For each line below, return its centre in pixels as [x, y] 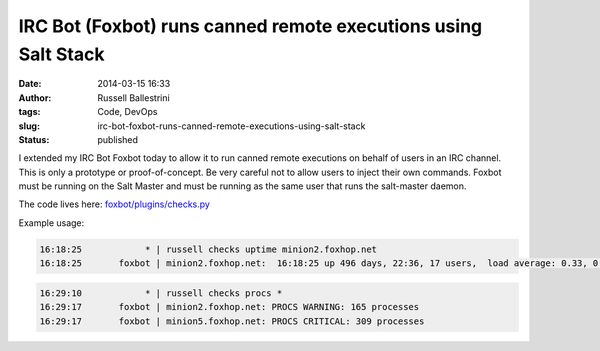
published [118, 139]
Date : [30, 84]
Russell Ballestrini [133, 97]
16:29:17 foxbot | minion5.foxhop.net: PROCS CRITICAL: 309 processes [232, 321]
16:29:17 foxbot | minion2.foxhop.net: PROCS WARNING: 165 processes [229, 307]
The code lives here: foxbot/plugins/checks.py [114, 204]
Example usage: [51, 222]
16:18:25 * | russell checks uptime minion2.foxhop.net [208, 249]
